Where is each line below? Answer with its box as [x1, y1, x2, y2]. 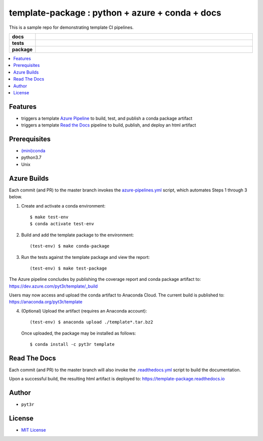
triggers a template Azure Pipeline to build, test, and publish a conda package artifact [21, 115, 192, 121]
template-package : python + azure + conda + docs [9, 7, 222, 18]
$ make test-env [30, 214, 69, 220]
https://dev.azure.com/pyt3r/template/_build [9, 283, 98, 289]
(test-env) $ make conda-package [30, 243, 110, 249]
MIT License [21, 427, 46, 433]
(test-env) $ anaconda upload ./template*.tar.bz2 [30, 319, 153, 325]
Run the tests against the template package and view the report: [21, 254, 150, 260]
